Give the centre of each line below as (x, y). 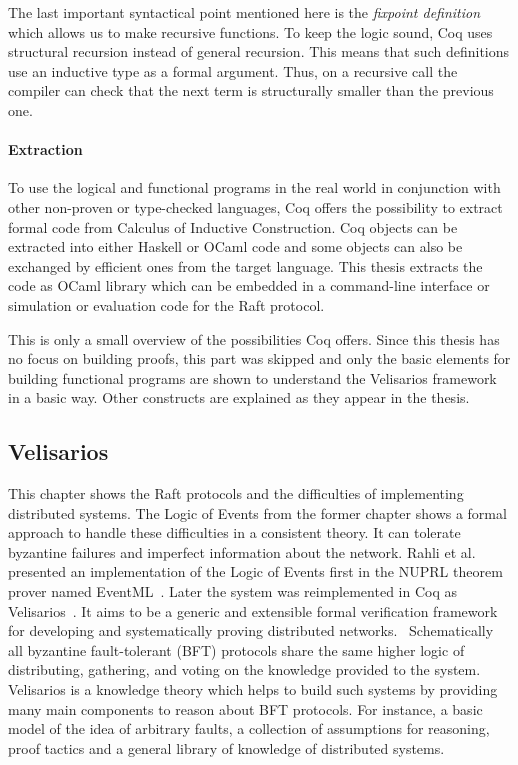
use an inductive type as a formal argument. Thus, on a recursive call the (233, 70)
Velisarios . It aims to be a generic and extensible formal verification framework (253, 610)
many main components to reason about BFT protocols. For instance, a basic (245, 708)
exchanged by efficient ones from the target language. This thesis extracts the (245, 265)
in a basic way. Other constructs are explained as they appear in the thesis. (239, 397)
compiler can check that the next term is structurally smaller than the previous (251, 90)
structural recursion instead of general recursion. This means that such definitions (259, 51)
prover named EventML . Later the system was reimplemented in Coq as (232, 591)
